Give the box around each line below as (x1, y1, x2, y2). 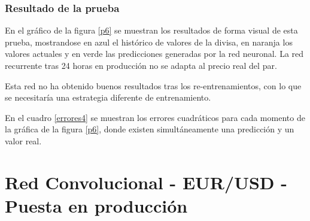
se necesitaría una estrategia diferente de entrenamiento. (5, 91, 211, 104)
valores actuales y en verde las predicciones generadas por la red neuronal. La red (5, 47, 304, 60)
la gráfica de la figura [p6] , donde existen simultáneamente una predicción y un (5, 123, 294, 135)
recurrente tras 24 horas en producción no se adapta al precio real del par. (5, 59, 277, 71)
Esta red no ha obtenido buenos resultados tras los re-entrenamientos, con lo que (5, 79, 302, 92)
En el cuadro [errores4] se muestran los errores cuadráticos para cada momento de (5, 111, 305, 123)
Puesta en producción (5, 193, 188, 217)
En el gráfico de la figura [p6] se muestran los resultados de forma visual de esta (5, 24, 298, 37)
